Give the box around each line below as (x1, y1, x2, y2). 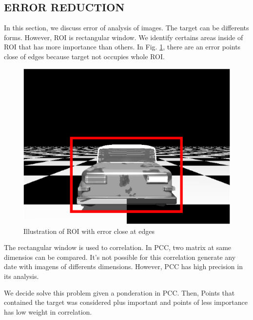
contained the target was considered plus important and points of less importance (4, 297, 248, 307)
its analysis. (4, 271, 39, 281)
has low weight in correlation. (4, 306, 92, 317)
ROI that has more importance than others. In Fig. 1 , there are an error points (4, 42, 241, 52)
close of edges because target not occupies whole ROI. (4, 51, 165, 61)
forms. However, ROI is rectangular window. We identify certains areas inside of (4, 32, 243, 42)
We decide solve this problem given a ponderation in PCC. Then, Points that (4, 287, 235, 297)
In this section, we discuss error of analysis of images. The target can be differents (4, 23, 249, 33)
